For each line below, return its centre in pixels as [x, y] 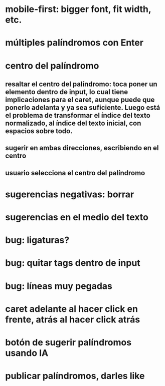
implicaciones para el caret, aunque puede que [80, 99]
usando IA [27, 353]
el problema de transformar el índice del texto [78, 115]
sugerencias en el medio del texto [77, 218]
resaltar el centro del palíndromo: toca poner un [81, 84]
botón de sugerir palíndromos [68, 343]
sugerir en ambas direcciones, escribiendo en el [82, 148]
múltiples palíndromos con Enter [74, 43]
